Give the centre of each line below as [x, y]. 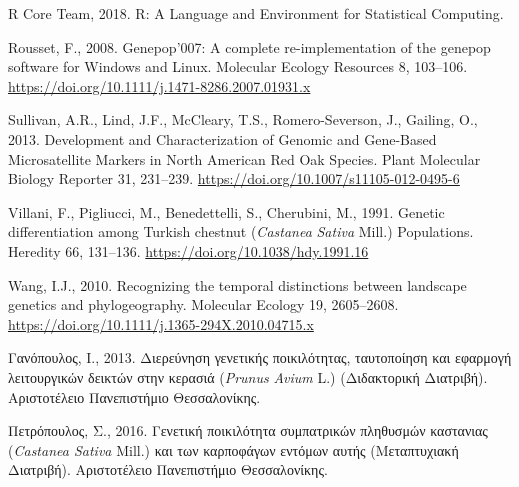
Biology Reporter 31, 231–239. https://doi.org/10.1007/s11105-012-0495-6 [234, 178]
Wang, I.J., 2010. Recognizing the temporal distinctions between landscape [237, 284]
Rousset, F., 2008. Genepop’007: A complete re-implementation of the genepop [249, 46]
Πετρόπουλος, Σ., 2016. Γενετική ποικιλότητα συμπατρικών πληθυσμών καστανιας [248, 430]
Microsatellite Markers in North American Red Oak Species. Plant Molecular [244, 158]
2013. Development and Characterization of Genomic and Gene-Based [222, 138]
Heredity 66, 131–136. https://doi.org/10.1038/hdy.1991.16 [188, 250]
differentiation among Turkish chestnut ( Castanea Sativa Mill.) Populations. [241, 231]
